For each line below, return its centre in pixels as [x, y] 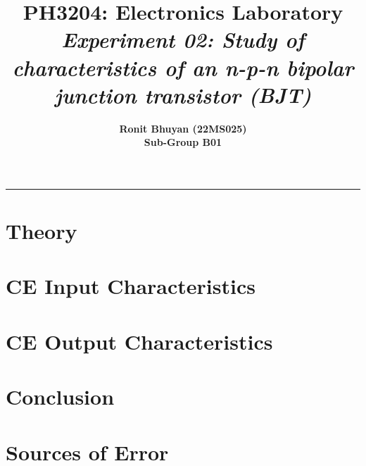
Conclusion [60, 397]
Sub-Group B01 [183, 142]
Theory [42, 231]
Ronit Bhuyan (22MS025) [183, 128]
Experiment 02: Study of [183, 39]
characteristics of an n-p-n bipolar [183, 67]
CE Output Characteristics [139, 341]
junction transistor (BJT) [183, 94]
